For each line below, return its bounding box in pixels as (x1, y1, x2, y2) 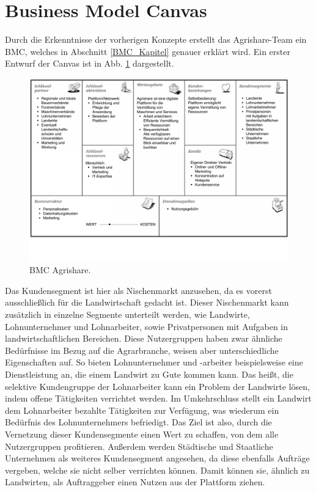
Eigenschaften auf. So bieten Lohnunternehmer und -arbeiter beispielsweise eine (5, 356, 303, 369)
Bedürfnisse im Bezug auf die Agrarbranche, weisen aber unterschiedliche (5, 343, 279, 356)
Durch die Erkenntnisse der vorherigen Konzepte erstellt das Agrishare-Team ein (5, 33, 307, 46)
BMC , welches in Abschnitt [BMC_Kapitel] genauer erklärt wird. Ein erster (5, 45, 290, 57)
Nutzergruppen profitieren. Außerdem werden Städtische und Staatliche (5, 439, 273, 452)
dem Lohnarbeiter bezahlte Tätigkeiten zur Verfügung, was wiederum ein (5, 403, 279, 416)
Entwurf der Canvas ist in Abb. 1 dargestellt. (5, 57, 174, 70)
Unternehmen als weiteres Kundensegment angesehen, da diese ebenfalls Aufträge (5, 452, 310, 464)
